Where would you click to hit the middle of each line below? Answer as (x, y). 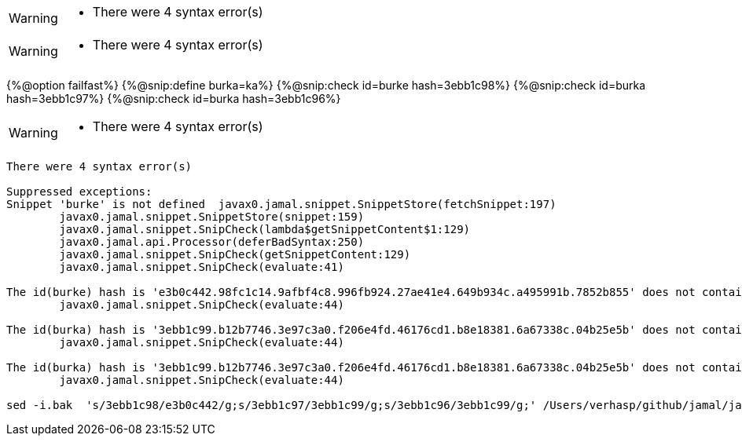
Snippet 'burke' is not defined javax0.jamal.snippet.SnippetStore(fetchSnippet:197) (281, 204)
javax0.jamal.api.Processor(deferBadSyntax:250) (212, 242)
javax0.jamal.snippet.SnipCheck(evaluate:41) (202, 267)
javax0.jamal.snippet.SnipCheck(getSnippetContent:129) (235, 254)
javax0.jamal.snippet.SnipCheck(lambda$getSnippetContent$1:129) (265, 229)
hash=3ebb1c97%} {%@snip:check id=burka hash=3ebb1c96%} (174, 99)
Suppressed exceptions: (79, 192)
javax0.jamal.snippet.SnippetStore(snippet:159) (212, 217)
